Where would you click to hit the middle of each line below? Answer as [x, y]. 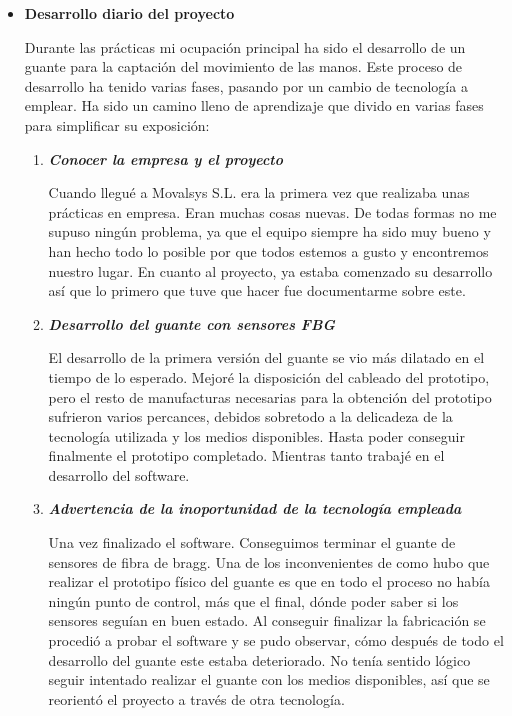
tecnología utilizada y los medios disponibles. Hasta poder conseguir [256, 435]
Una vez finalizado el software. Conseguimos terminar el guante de [252, 542]
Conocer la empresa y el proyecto [166, 158]
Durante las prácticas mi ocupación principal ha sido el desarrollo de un [245, 46]
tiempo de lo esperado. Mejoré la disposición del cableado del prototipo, [269, 376]
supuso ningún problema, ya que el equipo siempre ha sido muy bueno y [269, 231]
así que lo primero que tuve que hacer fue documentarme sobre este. [257, 290]
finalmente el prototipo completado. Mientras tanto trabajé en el [246, 455]
